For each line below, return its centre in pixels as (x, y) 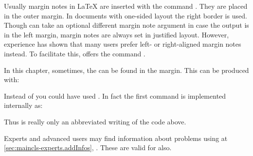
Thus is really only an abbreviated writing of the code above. (95, 121)
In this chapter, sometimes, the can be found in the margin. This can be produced (126, 70)
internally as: (23, 105)
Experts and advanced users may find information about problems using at (116, 138)
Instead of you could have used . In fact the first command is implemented (115, 95)
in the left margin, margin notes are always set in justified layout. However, (117, 34)
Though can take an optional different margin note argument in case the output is (126, 25)
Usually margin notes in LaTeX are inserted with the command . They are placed (126, 6)
